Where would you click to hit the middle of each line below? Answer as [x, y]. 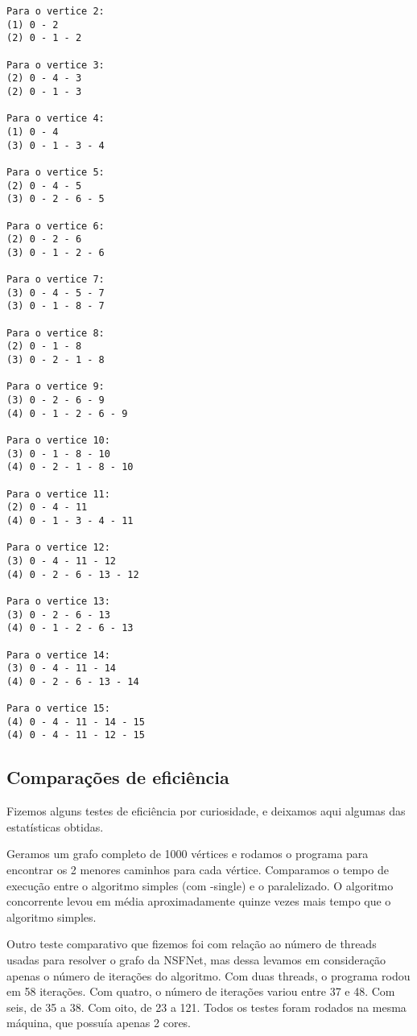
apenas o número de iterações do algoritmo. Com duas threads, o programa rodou [208, 975]
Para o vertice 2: [56, 11]
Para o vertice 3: [56, 65]
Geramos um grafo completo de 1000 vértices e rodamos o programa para [188, 854]
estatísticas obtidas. [55, 826]
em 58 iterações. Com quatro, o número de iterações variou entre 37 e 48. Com [201, 991]
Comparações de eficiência [118, 777]
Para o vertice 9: [56, 387]
